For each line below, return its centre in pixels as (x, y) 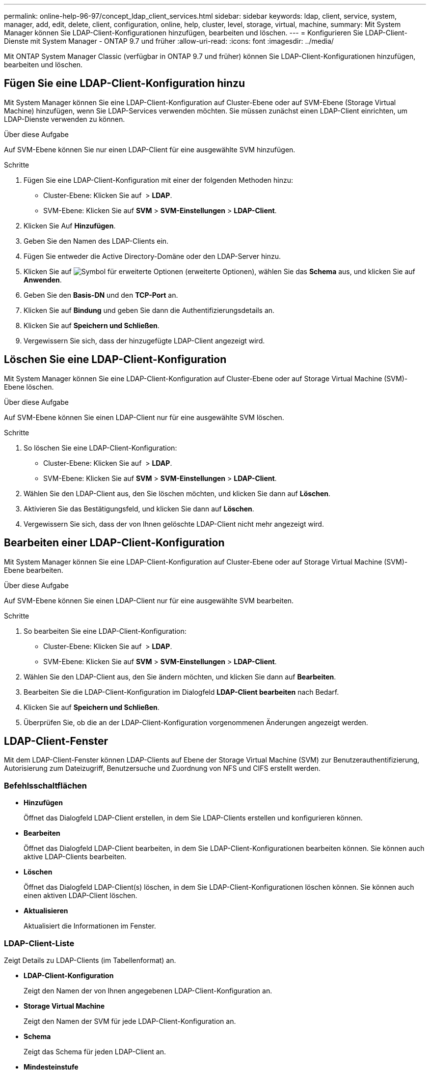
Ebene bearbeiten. (34, 570)
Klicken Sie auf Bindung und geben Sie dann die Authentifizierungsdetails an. (149, 310)
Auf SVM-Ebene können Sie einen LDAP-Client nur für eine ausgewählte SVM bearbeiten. (149, 600)
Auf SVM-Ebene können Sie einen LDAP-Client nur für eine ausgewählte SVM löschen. (144, 417)
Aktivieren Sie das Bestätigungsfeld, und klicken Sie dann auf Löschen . (139, 508)
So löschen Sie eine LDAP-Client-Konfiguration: (100, 448)
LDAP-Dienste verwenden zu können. (65, 119)
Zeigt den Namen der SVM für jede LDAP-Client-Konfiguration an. (130, 1021)
